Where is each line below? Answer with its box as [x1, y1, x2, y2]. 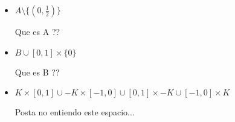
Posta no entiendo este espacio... [14, 106, 135, 118]
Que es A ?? [14, 25, 60, 37]
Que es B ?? [14, 65, 60, 78]
